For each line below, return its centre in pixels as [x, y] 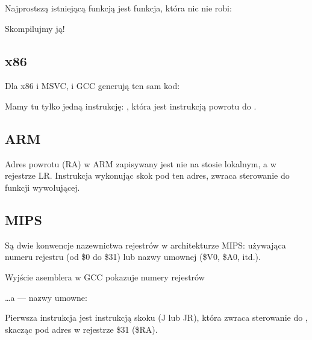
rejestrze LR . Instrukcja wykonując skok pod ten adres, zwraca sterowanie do [147, 175]
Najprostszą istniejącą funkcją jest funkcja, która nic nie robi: [118, 8]
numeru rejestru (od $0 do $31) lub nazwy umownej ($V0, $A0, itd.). [133, 257]
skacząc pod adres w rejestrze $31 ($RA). [81, 329]
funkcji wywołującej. [42, 187]
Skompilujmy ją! [35, 28]
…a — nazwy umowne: [46, 297]
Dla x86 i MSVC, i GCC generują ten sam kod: [92, 86]
